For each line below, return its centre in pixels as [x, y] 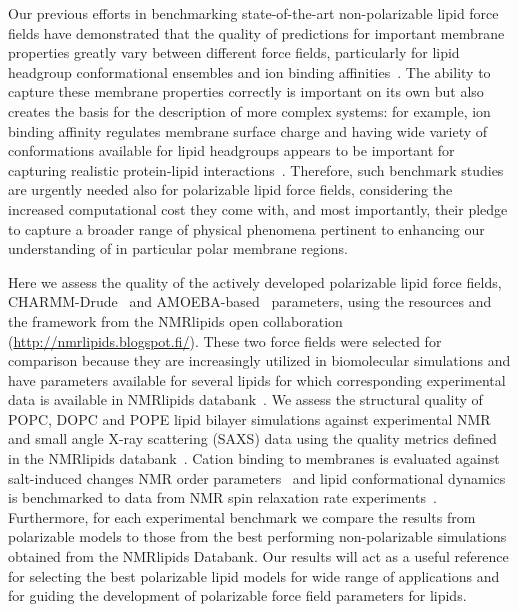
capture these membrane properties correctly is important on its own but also [246, 91]
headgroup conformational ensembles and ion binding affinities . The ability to [249, 71]
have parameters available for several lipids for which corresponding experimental [257, 379]
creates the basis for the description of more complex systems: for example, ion [249, 110]
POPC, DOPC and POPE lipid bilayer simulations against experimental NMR [249, 418]
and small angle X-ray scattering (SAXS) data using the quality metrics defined [252, 438]
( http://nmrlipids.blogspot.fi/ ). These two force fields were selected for [225, 340]
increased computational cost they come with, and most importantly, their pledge [258, 208]
